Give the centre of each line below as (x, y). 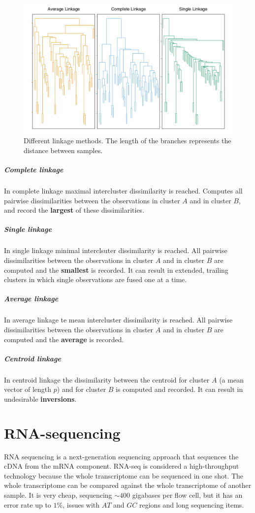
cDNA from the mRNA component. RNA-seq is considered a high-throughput (122, 466)
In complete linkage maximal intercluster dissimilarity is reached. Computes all (123, 191)
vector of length (28, 389)
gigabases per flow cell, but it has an (187, 495)
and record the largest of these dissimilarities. (74, 210)
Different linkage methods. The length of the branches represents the (127, 141)
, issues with (81, 504)
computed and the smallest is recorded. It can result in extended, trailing (116, 270)
